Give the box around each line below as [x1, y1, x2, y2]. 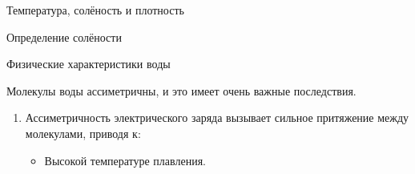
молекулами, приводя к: [25, 124, 141, 141]
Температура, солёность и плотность [6, 2, 184, 18]
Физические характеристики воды [6, 55, 171, 72]
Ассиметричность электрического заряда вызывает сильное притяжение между [25, 109, 409, 126]
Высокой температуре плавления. [44, 152, 206, 168]
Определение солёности [6, 28, 122, 45]
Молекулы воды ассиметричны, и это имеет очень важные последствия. [6, 82, 357, 99]
